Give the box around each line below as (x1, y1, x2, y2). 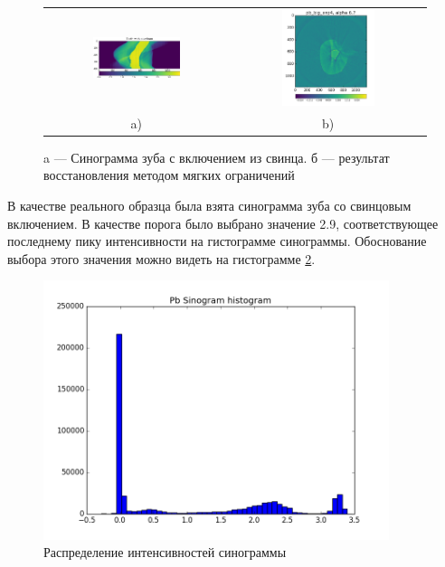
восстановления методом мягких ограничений (43, 165, 295, 184)
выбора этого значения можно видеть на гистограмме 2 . (7, 249, 316, 268)
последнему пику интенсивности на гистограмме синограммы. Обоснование (7, 232, 427, 250)
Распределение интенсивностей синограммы (43, 543, 287, 562)
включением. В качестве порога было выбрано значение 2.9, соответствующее (7, 213, 439, 232)
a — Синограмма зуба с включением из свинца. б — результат (43, 147, 390, 166)
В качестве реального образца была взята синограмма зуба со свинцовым (7, 195, 412, 214)
